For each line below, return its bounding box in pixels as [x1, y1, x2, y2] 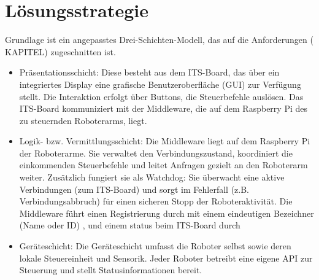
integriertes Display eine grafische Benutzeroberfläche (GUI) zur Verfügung [19, 77, 301, 90]
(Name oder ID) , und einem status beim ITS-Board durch [19, 219, 240, 231]
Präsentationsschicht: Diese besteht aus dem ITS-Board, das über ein [19, 66, 280, 79]
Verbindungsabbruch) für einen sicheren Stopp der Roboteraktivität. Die [19, 195, 293, 208]
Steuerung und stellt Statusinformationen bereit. [19, 263, 202, 276]
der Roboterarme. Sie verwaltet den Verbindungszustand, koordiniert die [19, 146, 293, 159]
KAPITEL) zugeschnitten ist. [5, 45, 116, 58]
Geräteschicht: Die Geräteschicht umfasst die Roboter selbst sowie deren [19, 239, 291, 252]
